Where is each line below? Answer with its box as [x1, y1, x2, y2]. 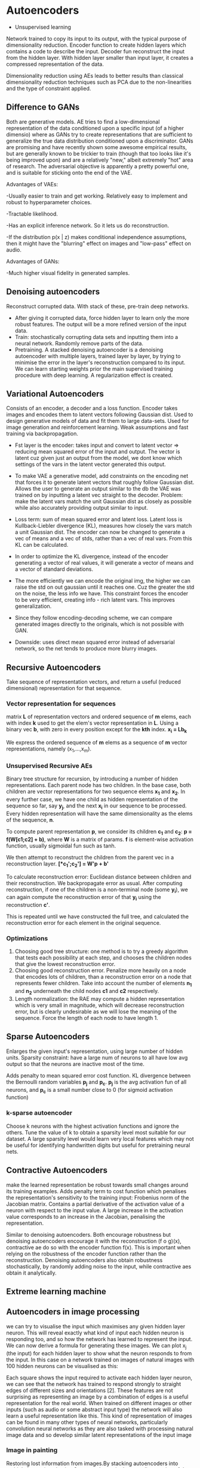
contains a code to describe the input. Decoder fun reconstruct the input [6, 47, 185, 55]
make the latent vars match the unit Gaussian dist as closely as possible [14, 498, 192, 505]
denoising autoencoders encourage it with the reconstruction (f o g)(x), [6, 1237, 182, 1245]
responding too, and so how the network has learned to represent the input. [6, 1335, 193, 1342]
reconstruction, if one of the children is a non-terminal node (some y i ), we [6, 886, 188, 894]
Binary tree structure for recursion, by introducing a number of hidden [6, 775, 179, 782]
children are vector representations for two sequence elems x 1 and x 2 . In [6, 788, 186, 797]
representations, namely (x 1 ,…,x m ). [6, 745, 91, 754]
